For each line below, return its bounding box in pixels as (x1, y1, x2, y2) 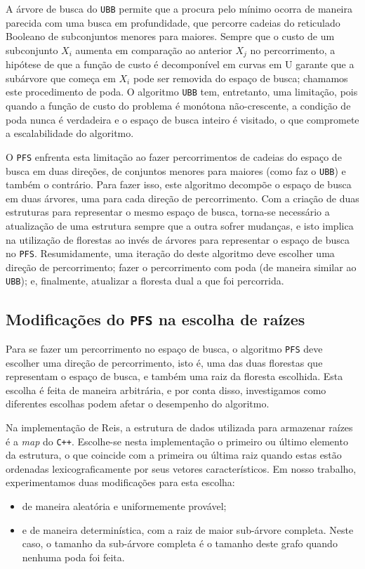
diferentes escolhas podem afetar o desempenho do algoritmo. (6, 396, 270, 411)
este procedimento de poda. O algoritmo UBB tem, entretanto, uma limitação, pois (6, 84, 358, 99)
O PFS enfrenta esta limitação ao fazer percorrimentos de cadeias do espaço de (6, 149, 342, 164)
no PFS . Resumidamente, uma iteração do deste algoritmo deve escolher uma (6, 246, 335, 261)
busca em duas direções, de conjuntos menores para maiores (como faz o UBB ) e (6, 163, 346, 178)
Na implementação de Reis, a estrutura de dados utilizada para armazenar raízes (6, 419, 353, 434)
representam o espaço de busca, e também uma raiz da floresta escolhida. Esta (6, 369, 343, 384)
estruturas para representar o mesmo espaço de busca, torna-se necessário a (6, 204, 330, 219)
